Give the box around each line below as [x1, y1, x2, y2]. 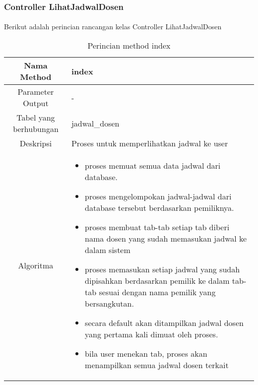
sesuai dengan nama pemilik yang [99, 286, 216, 298]
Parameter [17, 86, 54, 98]
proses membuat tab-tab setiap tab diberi [85, 221, 230, 233]
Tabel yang [16, 112, 55, 124]
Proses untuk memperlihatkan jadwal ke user [71, 137, 228, 149]
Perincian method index [87, 40, 171, 52]
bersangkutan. [85, 298, 134, 310]
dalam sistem [85, 244, 130, 256]
